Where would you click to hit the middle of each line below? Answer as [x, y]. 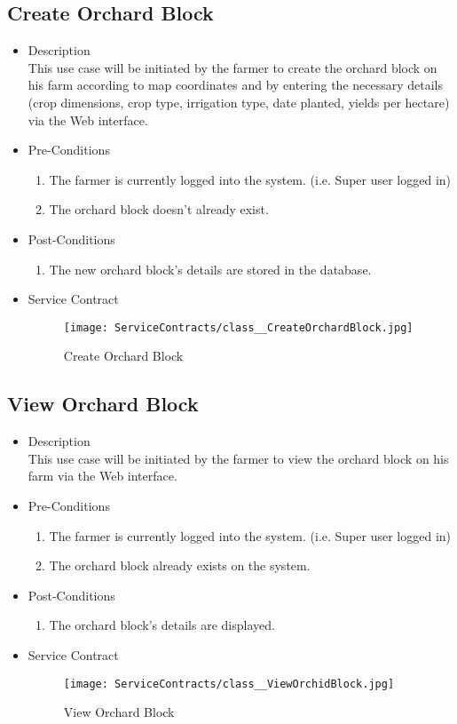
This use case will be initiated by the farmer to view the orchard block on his [238, 458]
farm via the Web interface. [102, 476]
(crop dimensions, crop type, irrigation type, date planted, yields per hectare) [239, 102]
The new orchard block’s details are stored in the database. [210, 269]
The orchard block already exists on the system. [180, 565]
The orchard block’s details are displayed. [162, 625]
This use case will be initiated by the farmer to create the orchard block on [232, 67]
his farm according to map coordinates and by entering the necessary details [236, 85]
